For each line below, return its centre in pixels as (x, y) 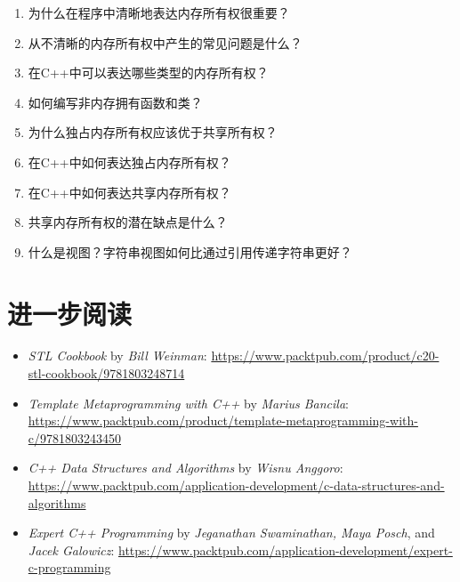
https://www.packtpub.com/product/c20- (325, 356)
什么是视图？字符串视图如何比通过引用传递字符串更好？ (190, 251)
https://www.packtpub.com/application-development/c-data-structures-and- (236, 485)
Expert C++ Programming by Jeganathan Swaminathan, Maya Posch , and (231, 533)
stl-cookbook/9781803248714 (106, 373)
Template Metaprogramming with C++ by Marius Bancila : (188, 403)
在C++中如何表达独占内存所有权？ (129, 162)
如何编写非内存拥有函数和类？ (115, 102)
